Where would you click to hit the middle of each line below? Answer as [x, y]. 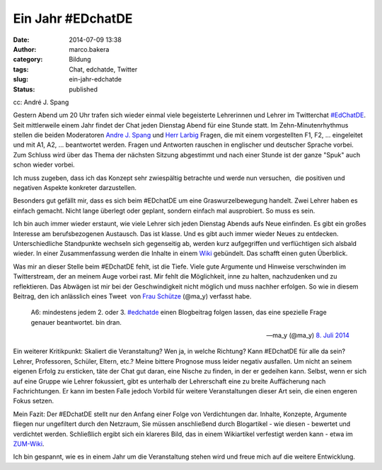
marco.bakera [89, 49]
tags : [21, 69]
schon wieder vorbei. [44, 165]
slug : [21, 79]
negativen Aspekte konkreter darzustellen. [75, 188]
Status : [24, 89]
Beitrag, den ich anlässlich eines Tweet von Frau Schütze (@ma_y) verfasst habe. [132, 296]
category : [28, 60]
